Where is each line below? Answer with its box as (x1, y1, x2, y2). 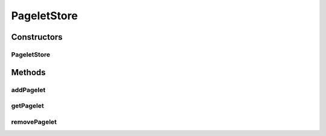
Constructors (11, 32, 63, 42)
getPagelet (11, 102, 45, 110)
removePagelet (11, 117, 57, 126)
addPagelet (11, 85, 46, 94)
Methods (11, 67, 46, 78)
